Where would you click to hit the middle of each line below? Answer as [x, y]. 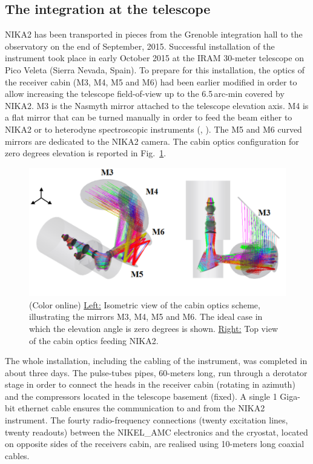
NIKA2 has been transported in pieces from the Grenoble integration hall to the [154, 34]
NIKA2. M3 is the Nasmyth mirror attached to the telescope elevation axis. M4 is [157, 105]
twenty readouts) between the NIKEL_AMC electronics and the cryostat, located [156, 432]
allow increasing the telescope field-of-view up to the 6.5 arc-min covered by [145, 94]
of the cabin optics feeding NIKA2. [94, 340]
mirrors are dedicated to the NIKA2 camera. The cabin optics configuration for [152, 141]
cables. [17, 455]
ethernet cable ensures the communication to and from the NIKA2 [141, 408]
